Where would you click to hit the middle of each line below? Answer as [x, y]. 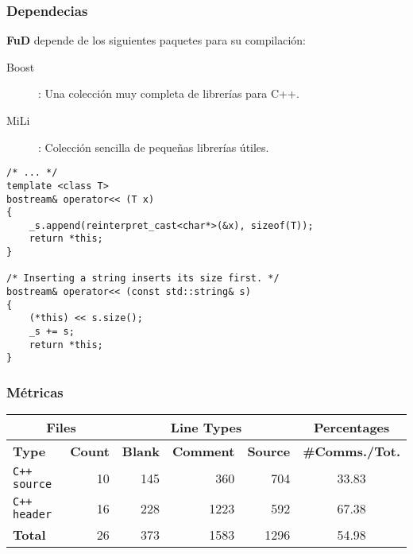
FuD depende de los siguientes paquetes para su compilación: [156, 40]
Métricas [35, 391]
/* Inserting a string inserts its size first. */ [143, 279]
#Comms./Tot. [351, 451]
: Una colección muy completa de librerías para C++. [169, 93]
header [33, 515]
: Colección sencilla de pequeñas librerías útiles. [154, 147]
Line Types [206, 428]
